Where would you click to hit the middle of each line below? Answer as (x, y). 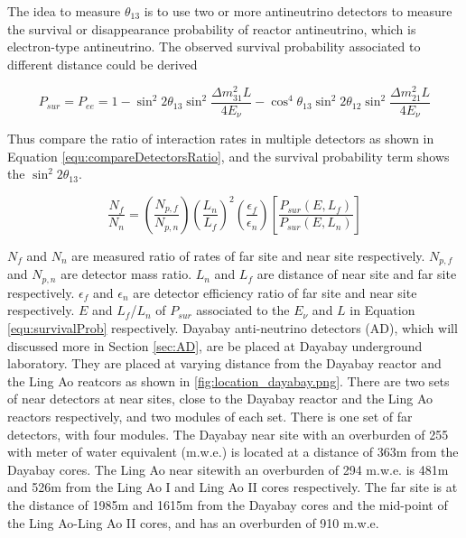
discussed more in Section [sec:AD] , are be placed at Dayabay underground (215, 345)
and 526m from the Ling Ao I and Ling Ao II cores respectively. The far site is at (233, 487)
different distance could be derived (103, 64)
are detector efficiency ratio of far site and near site (275, 292)
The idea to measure (64, 11)
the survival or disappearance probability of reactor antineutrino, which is (212, 28)
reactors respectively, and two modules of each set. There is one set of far (210, 416)
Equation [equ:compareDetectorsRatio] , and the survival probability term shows (228, 156)
